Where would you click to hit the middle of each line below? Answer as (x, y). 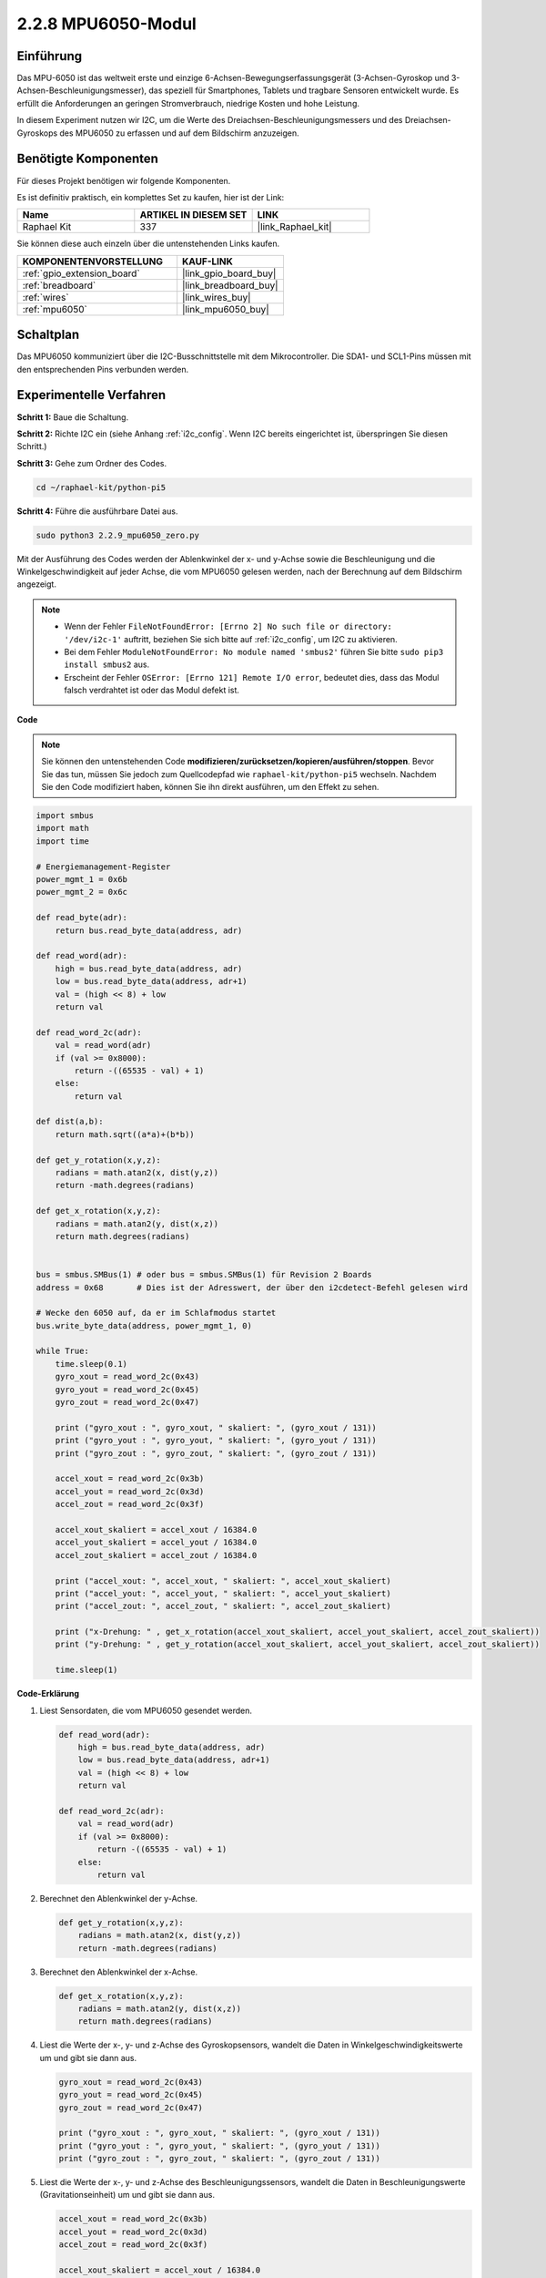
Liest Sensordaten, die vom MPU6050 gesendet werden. (146, 1710)
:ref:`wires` (45, 297)
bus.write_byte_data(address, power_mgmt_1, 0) (144, 1325)
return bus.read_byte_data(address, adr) (149, 930)
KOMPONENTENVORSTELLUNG (93, 262)
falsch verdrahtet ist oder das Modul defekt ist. (152, 690)
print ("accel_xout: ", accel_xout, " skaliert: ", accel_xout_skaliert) (223, 1580)
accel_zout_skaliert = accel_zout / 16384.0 (156, 1555)
